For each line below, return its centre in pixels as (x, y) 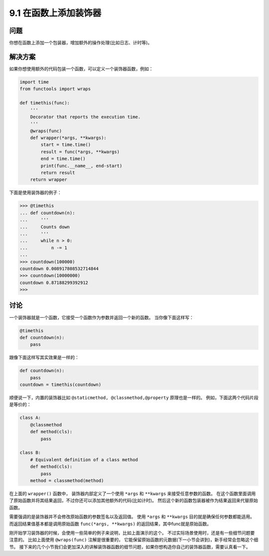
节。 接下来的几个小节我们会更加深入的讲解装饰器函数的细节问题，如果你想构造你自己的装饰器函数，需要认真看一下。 (130, 547)
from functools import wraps (55, 89)
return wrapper (49, 180)
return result (58, 173)
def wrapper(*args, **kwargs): (68, 138)
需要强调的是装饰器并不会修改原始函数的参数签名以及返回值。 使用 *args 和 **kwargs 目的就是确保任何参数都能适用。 (132, 517)
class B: (30, 453)
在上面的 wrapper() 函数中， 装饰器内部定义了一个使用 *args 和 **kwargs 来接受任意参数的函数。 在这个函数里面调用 (133, 493)
